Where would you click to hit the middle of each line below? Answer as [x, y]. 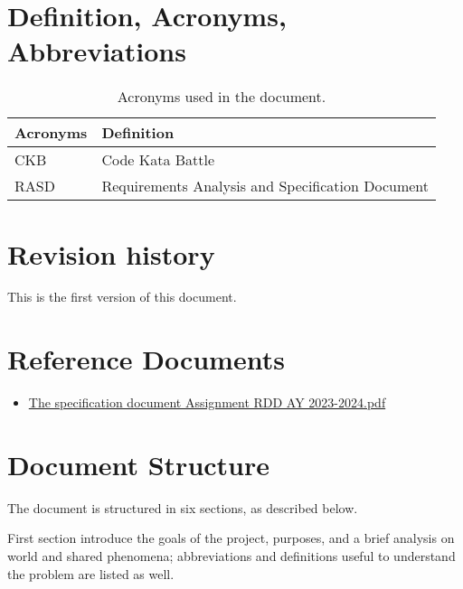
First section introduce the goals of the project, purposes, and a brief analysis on [231, 538]
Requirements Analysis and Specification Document [265, 186]
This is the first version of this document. [122, 297]
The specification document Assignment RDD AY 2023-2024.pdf [207, 402]
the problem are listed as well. [91, 573]
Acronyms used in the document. [222, 97]
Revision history [111, 253]
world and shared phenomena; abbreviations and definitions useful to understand [231, 556]
